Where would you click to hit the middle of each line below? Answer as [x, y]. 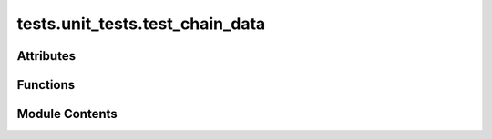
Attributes [46, 56]
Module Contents [67, 114]
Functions [46, 85]
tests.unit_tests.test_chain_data [141, 24]
